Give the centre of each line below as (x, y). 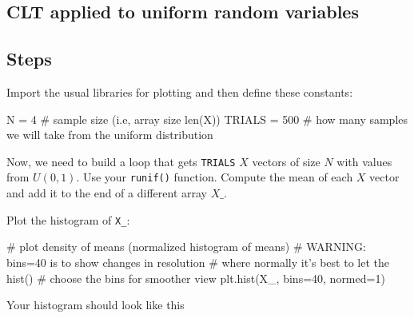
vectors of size (286, 161)
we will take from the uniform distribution (110, 135)
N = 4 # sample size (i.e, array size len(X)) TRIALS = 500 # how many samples (207, 119)
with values (364, 161)
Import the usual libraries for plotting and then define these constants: (180, 91)
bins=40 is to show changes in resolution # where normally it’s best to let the (198, 262)
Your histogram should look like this (96, 305)
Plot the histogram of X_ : (68, 219)
